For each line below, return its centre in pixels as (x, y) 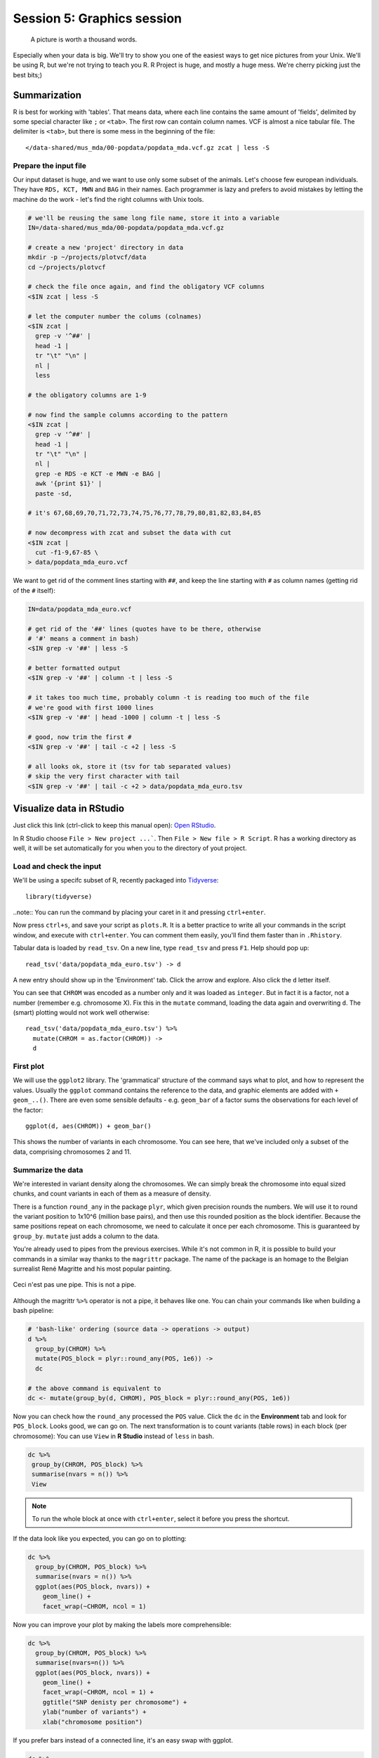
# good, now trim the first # (80, 737)
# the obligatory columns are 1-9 (87, 395)
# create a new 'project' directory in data (106, 247)
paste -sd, (54, 493)
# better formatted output (74, 668)
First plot (29, 1067)
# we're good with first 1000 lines (91, 707)
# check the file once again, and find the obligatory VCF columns (146, 287)
